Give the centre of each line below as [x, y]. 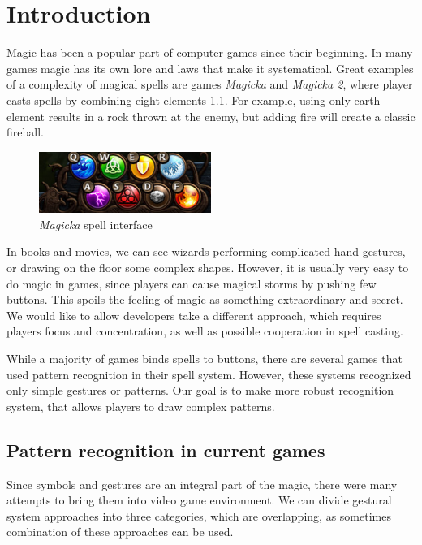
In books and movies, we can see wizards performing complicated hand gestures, [206, 251]
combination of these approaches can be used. [120, 532]
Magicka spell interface [96, 224]
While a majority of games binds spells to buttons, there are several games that [205, 358]
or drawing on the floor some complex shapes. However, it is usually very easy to [208, 267]
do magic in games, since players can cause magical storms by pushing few [192, 283]
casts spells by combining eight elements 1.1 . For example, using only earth [194, 99]
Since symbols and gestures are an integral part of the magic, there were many [202, 484]
